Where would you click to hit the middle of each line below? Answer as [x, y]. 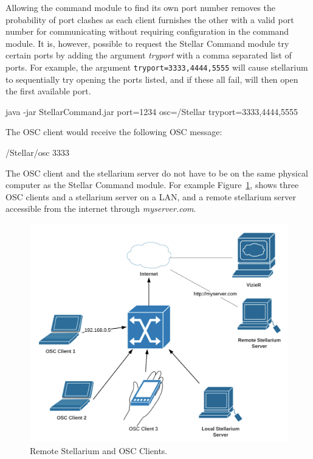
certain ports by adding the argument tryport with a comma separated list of [149, 55]
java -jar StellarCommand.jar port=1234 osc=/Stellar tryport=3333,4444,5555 [152, 111]
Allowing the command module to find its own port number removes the [140, 7]
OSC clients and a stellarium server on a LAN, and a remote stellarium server [151, 196]
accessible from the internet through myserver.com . [101, 208]
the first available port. [48, 91]
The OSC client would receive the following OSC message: [114, 132]
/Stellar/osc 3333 [38, 152]
